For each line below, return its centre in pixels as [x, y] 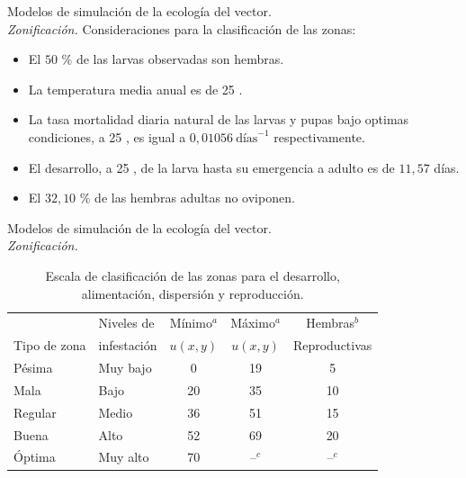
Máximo [253, 323]
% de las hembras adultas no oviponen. [187, 198]
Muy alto [124, 457]
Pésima [33, 368]
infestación [128, 345]
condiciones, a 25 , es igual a [107, 136]
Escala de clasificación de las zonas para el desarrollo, [193, 275]
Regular [35, 412]
